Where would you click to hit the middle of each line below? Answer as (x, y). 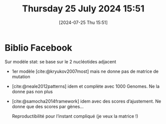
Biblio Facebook (39, 48)
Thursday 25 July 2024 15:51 (83, 9)
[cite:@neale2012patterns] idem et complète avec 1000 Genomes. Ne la (86, 86)
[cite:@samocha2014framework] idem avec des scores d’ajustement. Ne (86, 101)
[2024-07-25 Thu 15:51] (83, 22)
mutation (21, 76)
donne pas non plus (32, 91)
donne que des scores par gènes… (48, 106)
